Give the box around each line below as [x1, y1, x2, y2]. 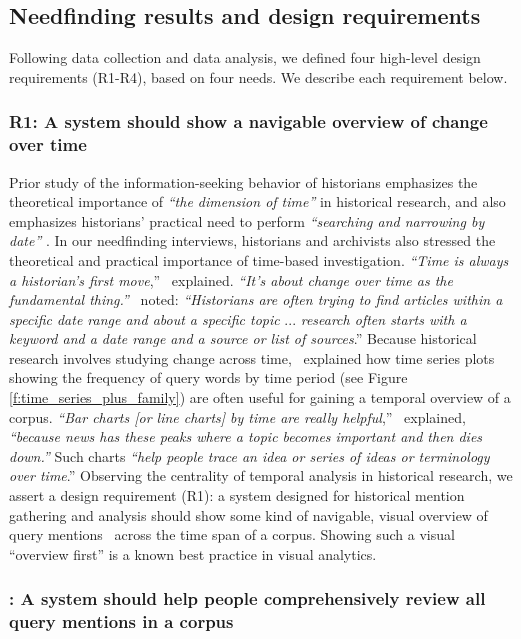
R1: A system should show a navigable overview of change [9, 109, 488, 134]
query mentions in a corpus [9, 609, 234, 634]
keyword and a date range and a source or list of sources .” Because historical [9, 328, 477, 349]
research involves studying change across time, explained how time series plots [9, 347, 495, 368]
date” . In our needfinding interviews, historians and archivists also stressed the [9, 230, 496, 251]
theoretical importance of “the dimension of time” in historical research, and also [9, 191, 506, 212]
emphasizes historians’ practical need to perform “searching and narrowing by [9, 210, 485, 231]
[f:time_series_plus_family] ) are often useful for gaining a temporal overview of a [9, 387, 511, 408]
